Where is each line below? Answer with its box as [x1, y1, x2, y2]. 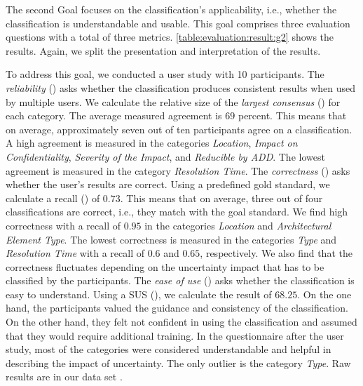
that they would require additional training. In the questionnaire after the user [6, 328, 344, 342]
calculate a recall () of [6, 190, 100, 205]
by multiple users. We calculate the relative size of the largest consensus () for [6, 94, 341, 109]
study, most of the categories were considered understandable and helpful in [6, 342, 331, 357]
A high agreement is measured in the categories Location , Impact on [6, 135, 298, 150]
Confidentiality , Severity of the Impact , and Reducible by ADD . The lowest [6, 149, 325, 164]
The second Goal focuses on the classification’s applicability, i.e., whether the [6, 2, 337, 16]
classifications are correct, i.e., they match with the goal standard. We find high [6, 204, 348, 219]
